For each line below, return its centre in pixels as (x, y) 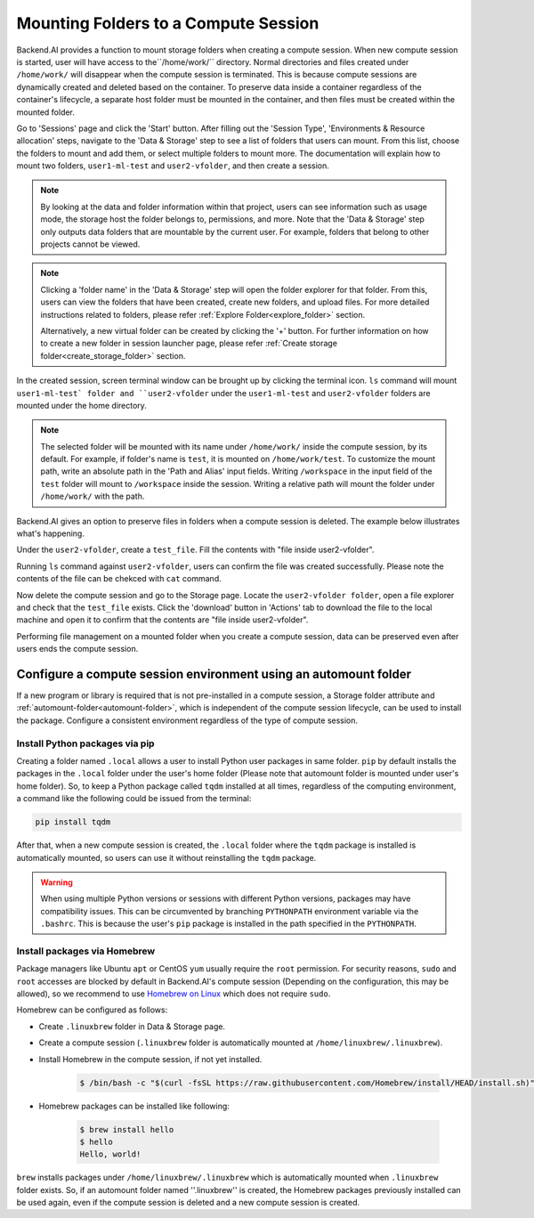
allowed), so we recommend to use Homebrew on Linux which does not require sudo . (174, 994)
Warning (57, 882)
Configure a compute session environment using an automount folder (214, 674)
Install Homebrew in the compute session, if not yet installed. (150, 1059)
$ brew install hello (127, 1129)
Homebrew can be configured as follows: (92, 1010)
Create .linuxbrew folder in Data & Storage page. (132, 1026)
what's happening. (50, 533)
